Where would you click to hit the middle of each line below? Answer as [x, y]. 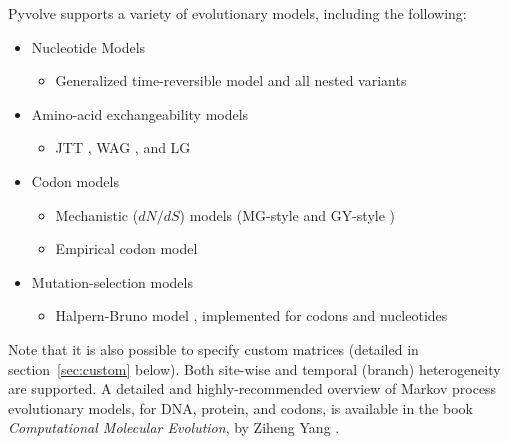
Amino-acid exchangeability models [140, 113]
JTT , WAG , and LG [123, 147]
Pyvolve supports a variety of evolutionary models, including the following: [237, 13]
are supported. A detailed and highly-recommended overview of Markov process [252, 388]
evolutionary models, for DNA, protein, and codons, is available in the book [240, 407]
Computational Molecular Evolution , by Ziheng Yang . [174, 427]
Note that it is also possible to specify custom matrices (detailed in [213, 348]
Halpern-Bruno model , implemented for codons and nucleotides [251, 315]
